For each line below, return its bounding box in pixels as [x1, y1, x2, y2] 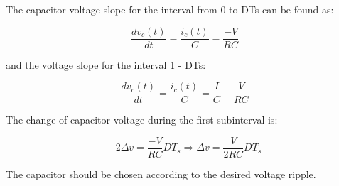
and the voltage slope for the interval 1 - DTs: [6, 57, 206, 72]
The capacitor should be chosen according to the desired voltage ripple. [6, 166, 316, 181]
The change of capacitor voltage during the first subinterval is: [6, 112, 278, 127]
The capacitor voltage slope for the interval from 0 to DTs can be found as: [6, 2, 334, 16]
